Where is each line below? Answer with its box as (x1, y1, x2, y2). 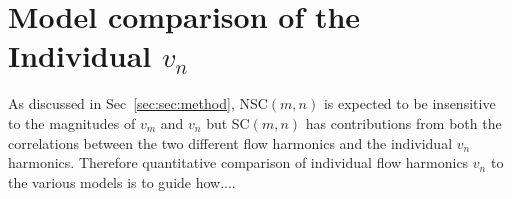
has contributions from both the (305, 112, 502, 133)
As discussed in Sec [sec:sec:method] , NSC (8, 93, 268, 114)
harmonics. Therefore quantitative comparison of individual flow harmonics (8, 152, 469, 173)
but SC (206, 112, 250, 133)
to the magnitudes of (8, 112, 136, 133)
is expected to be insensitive (323, 93, 496, 114)
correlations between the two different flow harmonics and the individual (8, 132, 453, 153)
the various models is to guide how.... (8, 171, 236, 192)
